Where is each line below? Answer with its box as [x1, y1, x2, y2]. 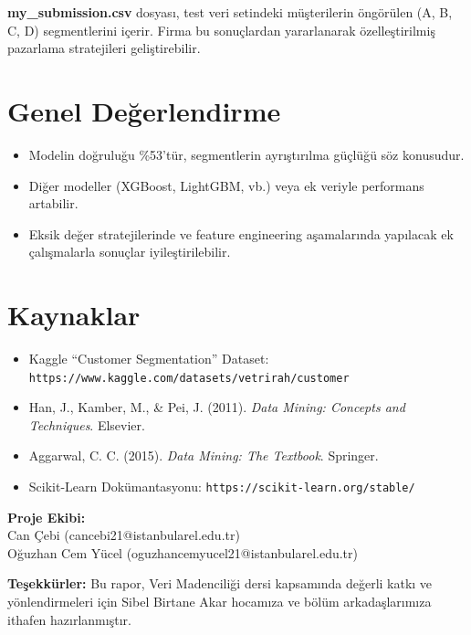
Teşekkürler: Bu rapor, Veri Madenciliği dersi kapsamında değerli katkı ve [7, 574, 433, 593]
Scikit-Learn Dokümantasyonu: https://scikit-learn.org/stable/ [28, 477, 415, 496]
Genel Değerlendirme [7, 91, 281, 129]
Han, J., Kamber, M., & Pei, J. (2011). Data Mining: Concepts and [28, 397, 405, 417]
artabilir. [28, 194, 78, 213]
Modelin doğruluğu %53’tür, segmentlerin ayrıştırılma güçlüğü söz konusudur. [28, 144, 465, 164]
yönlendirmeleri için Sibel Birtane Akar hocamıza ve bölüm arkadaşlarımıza [7, 592, 432, 611]
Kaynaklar [7, 296, 141, 333]
